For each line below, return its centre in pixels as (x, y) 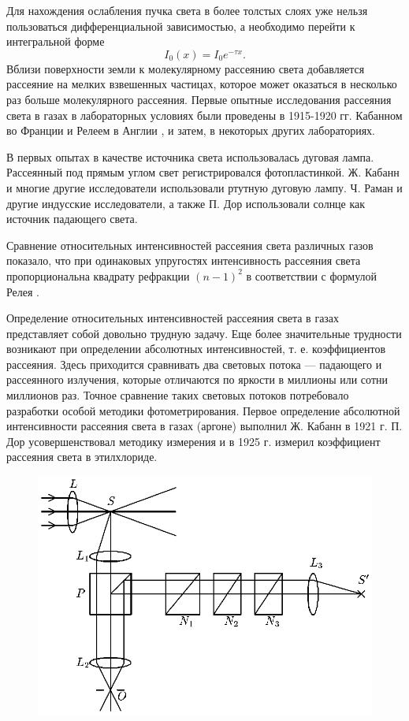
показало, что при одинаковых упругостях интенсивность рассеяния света (184, 260)
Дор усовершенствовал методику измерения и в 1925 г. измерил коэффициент (193, 441)
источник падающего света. (72, 219)
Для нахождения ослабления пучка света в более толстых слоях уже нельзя (187, 10)
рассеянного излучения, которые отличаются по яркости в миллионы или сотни (197, 379)
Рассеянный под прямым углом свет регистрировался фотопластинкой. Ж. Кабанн (203, 172)
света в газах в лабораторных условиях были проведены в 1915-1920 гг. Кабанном (204, 115)
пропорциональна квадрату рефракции (98, 275)
